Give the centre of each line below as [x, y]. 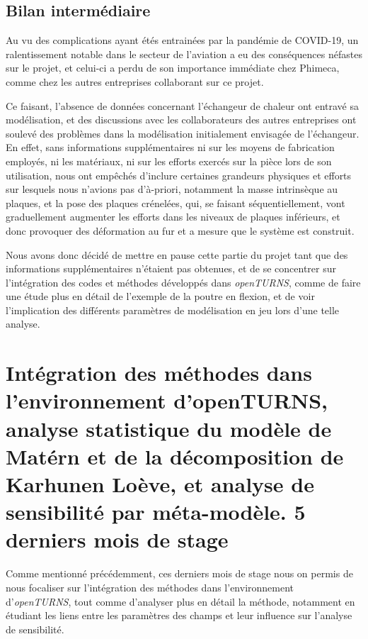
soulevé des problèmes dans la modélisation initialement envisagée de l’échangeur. [183, 133]
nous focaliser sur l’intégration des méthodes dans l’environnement [150, 587]
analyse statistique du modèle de [169, 428]
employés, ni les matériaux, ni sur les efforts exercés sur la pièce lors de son [169, 161]
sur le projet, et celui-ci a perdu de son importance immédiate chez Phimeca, [173, 68]
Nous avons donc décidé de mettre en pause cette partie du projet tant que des [177, 254]
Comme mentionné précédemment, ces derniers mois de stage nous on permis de [179, 573]
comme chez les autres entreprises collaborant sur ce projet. [135, 81]
